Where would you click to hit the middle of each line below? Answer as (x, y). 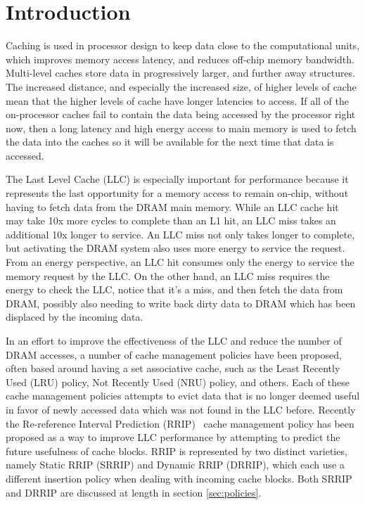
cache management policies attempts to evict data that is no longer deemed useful (183, 396)
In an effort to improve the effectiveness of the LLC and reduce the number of (174, 340)
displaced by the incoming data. (75, 317)
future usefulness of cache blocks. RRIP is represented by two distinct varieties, (177, 450)
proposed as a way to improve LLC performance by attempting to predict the (173, 437)
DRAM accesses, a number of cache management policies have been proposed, (174, 354)
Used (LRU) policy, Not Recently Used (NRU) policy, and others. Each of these (178, 382)
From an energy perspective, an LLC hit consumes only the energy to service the (180, 262)
